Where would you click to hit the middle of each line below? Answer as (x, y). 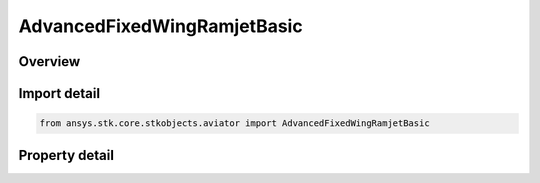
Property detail (66, 155)
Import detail (59, 93)
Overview (49, 61)
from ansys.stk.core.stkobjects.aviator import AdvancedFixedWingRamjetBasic (234, 123)
